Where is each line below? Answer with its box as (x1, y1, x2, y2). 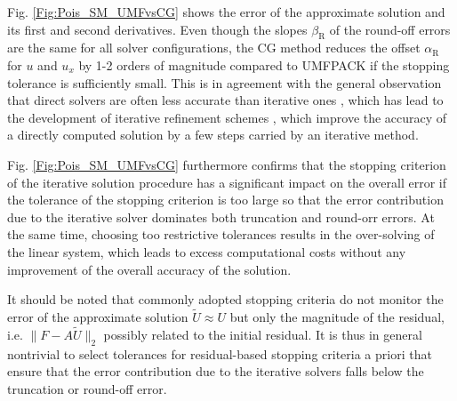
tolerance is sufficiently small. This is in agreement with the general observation (7, 73, 442, 92)
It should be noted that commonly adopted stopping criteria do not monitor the (7, 290, 444, 309)
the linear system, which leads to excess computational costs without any (7, 242, 406, 261)
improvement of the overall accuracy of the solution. (7, 260, 292, 278)
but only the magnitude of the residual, (229, 307, 445, 325)
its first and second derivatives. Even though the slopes (7, 20, 308, 38)
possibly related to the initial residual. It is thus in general (103, 325, 422, 343)
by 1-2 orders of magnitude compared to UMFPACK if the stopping (78, 55, 450, 74)
